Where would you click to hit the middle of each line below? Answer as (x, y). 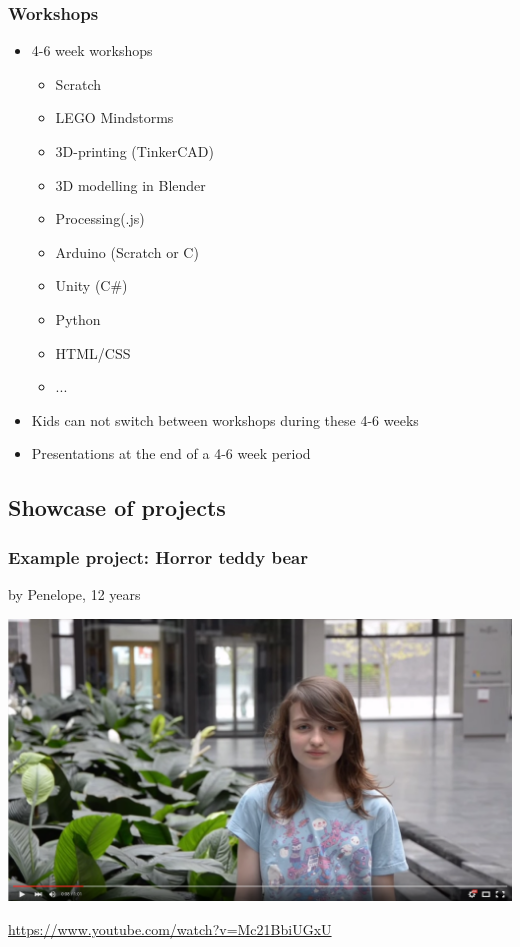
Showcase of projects (117, 507)
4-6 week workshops (92, 50)
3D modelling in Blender (130, 184)
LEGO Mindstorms (114, 117)
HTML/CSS (93, 352)
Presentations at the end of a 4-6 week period (171, 453)
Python (78, 318)
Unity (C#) (91, 285)
